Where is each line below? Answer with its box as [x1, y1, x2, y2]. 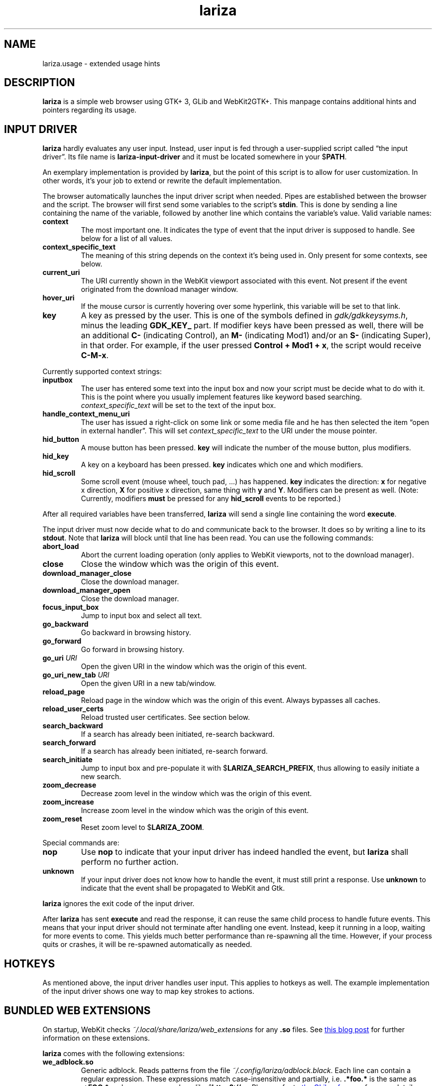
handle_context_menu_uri [42, 409, 130, 418]
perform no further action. [81, 857, 179, 867]
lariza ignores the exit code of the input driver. [42, 899, 195, 908]
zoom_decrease [42, 781, 97, 790]
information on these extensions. [42, 1033, 150, 1042]
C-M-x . [81, 350, 109, 361]
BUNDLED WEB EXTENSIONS [4, 1004, 151, 1017]
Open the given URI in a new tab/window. [81, 679, 216, 688]
